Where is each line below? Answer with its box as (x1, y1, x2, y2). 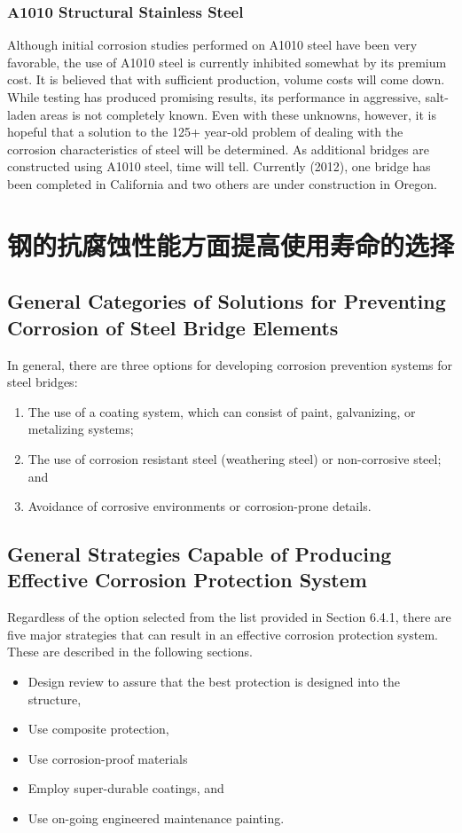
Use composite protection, (27, 719, 169, 738)
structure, (27, 689, 82, 708)
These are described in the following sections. (7, 642, 253, 661)
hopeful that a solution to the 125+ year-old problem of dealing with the (7, 122, 403, 141)
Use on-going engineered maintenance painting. (27, 809, 285, 828)
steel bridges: (7, 373, 78, 391)
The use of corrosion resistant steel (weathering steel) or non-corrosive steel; (27, 449, 442, 468)
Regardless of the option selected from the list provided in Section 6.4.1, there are (7, 608, 451, 626)
